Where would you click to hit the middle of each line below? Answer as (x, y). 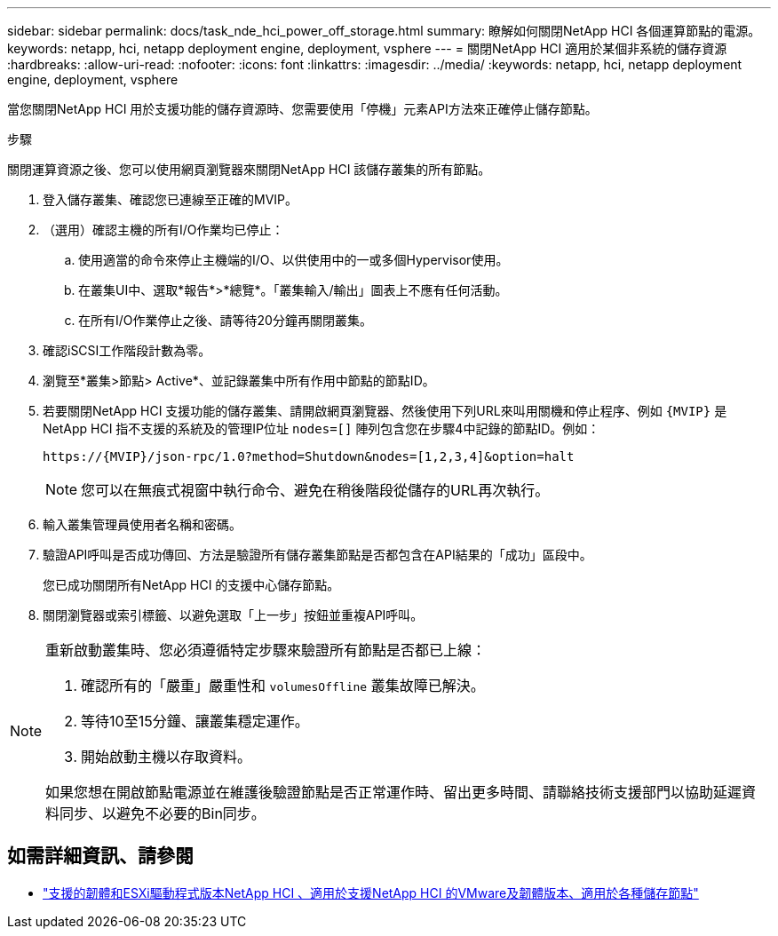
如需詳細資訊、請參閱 (100, 856)
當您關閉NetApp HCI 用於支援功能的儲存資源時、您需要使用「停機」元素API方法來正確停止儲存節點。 (302, 109)
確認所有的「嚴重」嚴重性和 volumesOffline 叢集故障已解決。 (283, 686)
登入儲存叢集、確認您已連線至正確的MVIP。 (171, 199)
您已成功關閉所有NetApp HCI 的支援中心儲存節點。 (191, 585)
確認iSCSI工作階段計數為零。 (127, 350)
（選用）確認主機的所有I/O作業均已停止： (163, 230)
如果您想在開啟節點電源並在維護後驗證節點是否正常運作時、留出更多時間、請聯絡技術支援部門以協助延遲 (394, 792)
